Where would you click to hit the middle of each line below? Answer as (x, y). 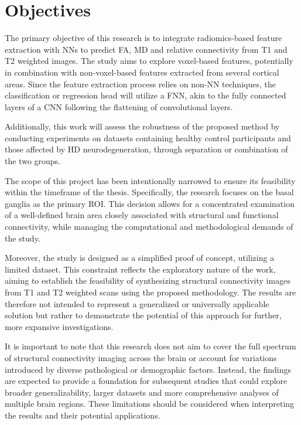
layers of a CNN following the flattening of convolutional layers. (119, 106)
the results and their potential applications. (83, 415)
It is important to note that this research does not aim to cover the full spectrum (150, 346)
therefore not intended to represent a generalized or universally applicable (137, 303)
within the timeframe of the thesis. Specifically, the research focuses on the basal (149, 192)
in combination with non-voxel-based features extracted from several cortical (142, 72)
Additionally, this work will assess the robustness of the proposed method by (142, 126)
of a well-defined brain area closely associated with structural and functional (142, 215)
